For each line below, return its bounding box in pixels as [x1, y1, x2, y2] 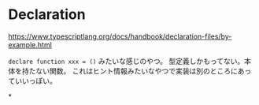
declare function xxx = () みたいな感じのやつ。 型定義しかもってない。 [8, 56, 245, 66]
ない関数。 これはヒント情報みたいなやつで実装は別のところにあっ [35, 66, 252, 76]
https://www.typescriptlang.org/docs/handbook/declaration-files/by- [8, 32, 232, 41]
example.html [8, 39, 53, 49]
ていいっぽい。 [8, 76, 57, 85]
